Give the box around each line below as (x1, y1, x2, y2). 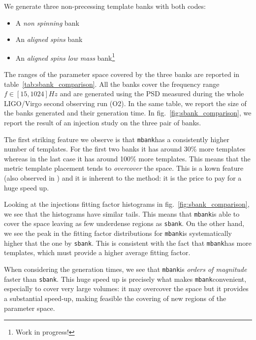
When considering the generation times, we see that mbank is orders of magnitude (4, 264, 247, 274)
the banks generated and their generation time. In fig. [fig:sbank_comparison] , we (4, 108, 252, 118)
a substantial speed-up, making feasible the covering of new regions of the (4, 293, 226, 303)
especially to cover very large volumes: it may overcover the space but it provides (4, 283, 249, 294)
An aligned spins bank (15, 34, 83, 44)
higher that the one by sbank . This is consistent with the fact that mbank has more (4, 237, 252, 248)
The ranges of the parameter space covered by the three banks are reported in (4, 69, 240, 79)
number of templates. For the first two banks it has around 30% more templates (4, 144, 246, 154)
